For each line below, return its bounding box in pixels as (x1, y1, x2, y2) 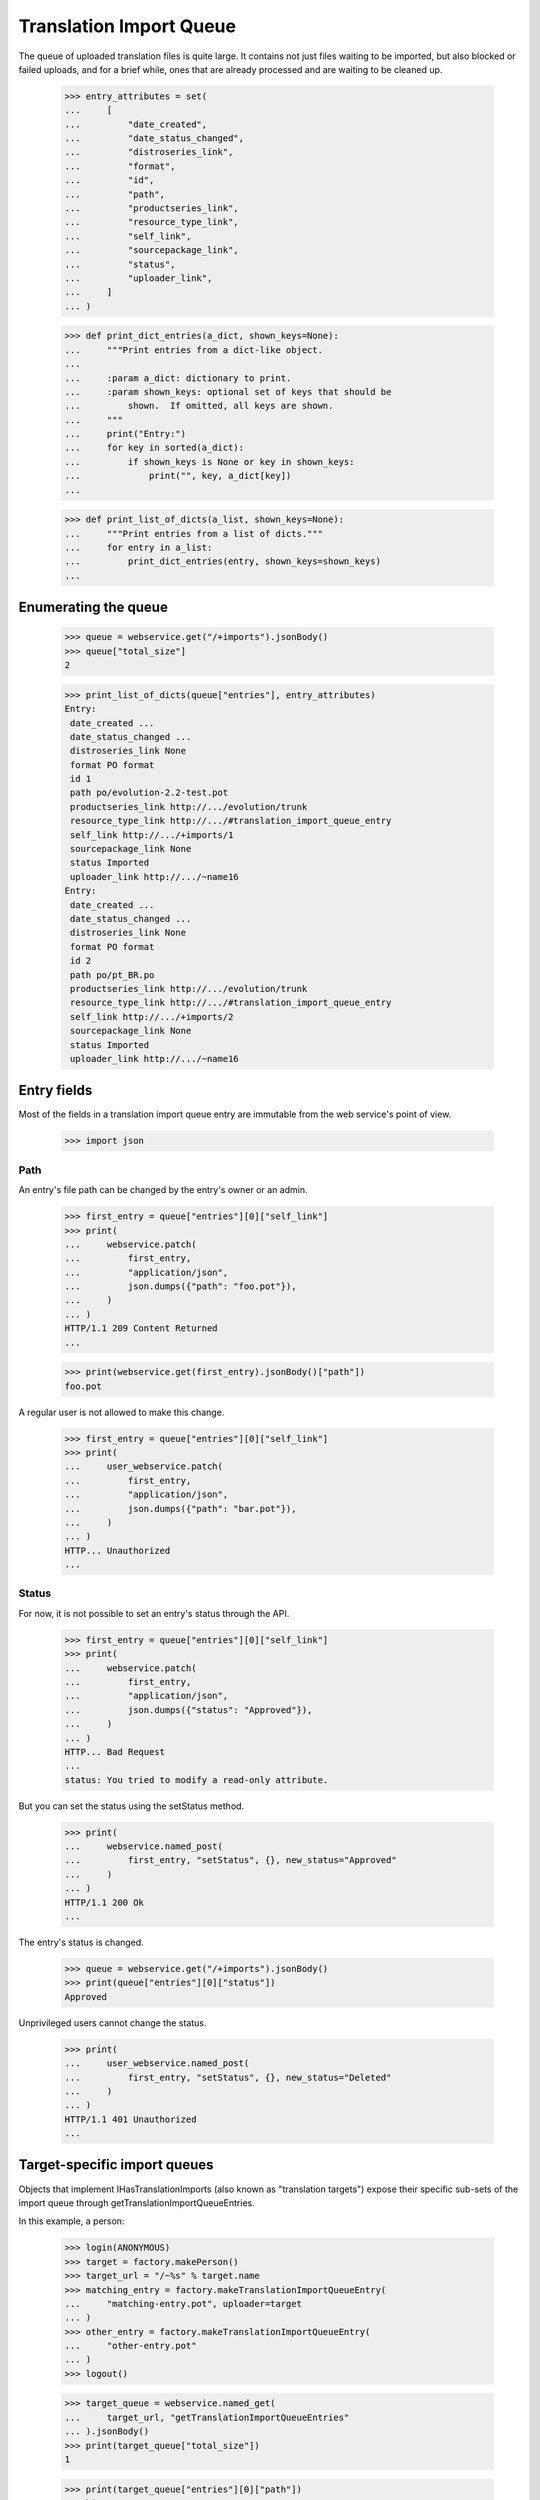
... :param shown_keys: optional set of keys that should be (64, 386, 392, 397)
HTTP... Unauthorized (64, 1545, 171, 1556)
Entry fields (18, 1082, 93, 1099)
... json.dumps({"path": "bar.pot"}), (64, 1503, 297, 1514)
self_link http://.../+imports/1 (70, 829, 234, 840)
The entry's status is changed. (18, 1936, 144, 1948)
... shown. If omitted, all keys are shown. (64, 400, 334, 412)
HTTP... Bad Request (64, 1746, 165, 1757)
